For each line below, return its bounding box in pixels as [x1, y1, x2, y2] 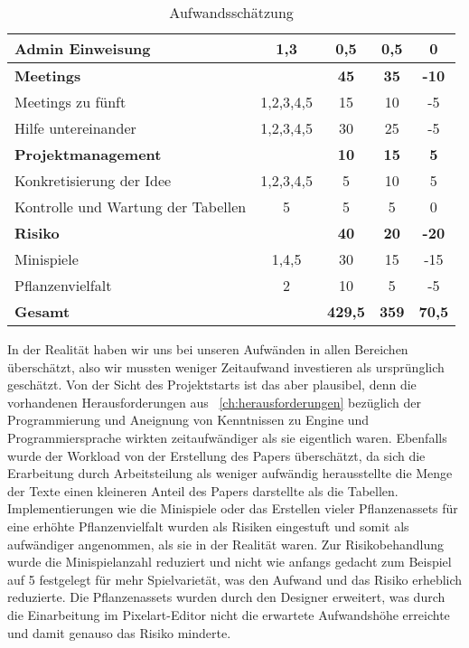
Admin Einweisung [14, 38, 151, 59]
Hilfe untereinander [14, 117, 136, 138]
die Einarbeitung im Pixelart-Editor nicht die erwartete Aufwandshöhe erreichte [7, 605, 450, 624]
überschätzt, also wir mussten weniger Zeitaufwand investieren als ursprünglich [7, 357, 445, 376]
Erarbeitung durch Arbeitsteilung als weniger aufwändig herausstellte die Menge [7, 464, 453, 483]
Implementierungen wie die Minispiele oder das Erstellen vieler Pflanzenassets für [7, 499, 458, 518]
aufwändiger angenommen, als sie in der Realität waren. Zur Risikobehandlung [7, 534, 445, 553]
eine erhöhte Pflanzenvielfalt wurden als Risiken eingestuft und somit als [7, 516, 409, 535]
